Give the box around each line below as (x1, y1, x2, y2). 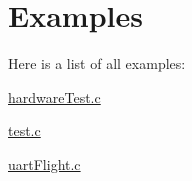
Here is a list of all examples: (8, 53, 186, 74)
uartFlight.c (8, 153, 81, 174)
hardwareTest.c (8, 86, 101, 107)
